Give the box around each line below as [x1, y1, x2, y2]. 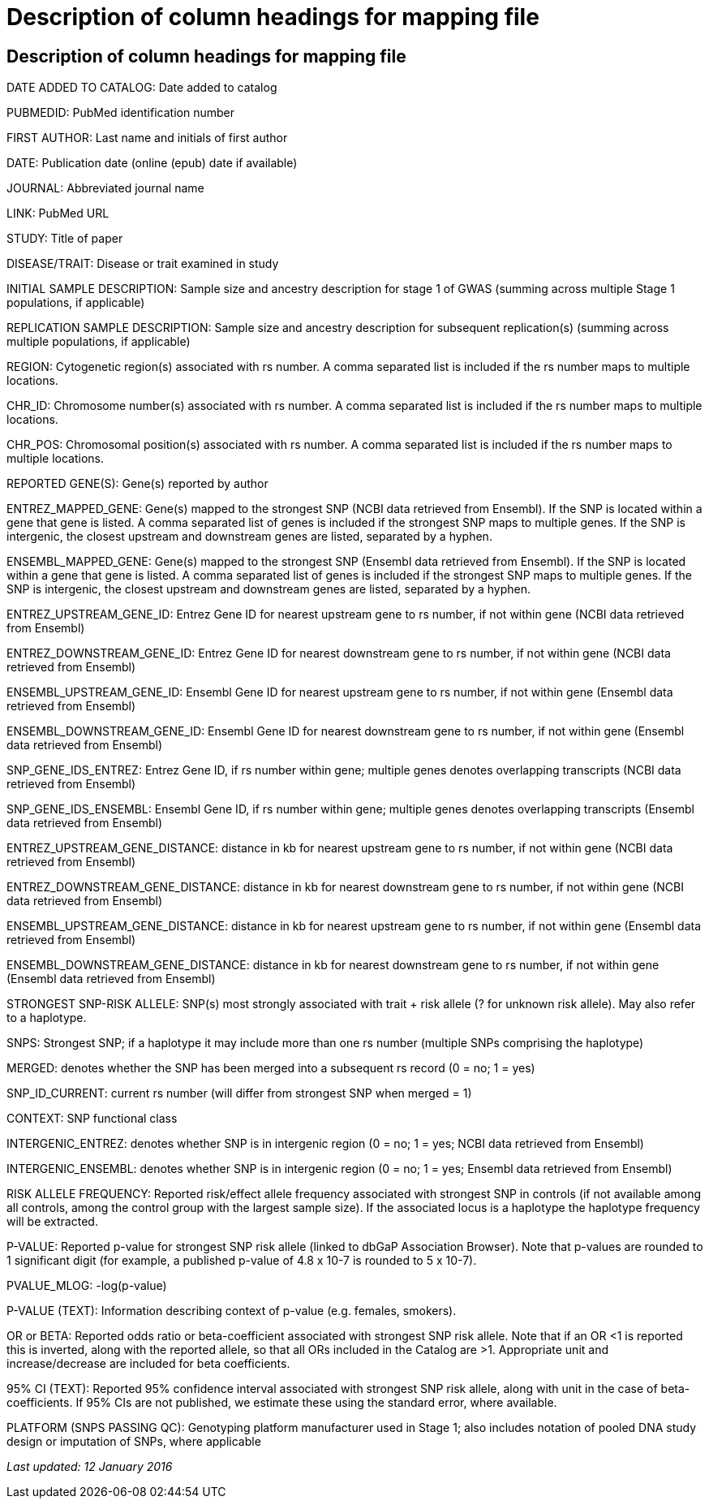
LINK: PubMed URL [6, 206, 110, 221]
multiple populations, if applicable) [6, 334, 191, 349]
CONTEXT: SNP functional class [6, 1111, 178, 1126]
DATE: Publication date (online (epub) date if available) [6, 156, 298, 170]
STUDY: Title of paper [6, 231, 123, 246]
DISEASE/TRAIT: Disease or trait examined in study [6, 257, 279, 271]
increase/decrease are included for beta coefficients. [6, 1356, 290, 1371]
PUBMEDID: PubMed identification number [6, 106, 234, 120]
